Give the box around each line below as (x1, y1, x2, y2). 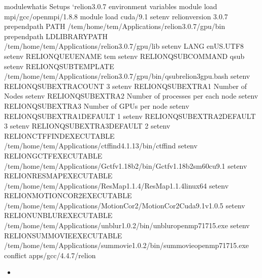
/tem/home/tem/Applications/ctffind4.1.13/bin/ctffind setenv (4, 140, 198, 151)
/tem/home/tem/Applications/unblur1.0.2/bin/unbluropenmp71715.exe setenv (4, 220, 250, 231)
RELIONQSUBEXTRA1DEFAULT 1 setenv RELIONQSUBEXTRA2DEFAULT (4, 110, 256, 121)
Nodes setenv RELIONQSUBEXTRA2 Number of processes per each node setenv (4, 90, 258, 101)
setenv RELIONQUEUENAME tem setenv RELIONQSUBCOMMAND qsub (4, 50, 245, 61)
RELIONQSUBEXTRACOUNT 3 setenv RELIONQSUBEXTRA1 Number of (4, 80, 247, 91)
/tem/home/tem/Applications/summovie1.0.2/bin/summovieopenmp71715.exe (4, 240, 249, 251)
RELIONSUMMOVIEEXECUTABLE (4, 230, 122, 240)
